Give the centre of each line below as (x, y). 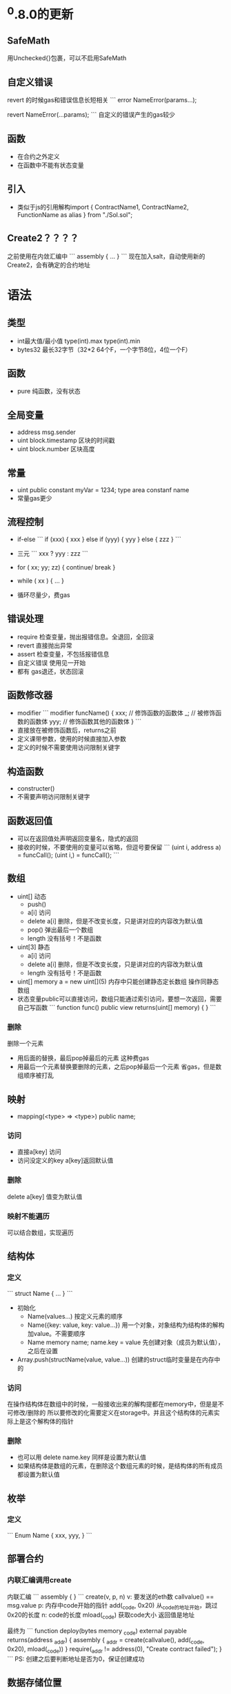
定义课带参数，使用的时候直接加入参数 (71, 739)
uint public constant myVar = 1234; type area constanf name (103, 490)
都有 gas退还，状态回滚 (50, 671)
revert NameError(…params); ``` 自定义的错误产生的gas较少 (91, 115)
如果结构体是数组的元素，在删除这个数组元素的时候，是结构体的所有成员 (120, 1466)
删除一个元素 (25, 1044)
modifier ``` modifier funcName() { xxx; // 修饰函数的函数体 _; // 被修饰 (116, 713)
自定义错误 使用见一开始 (51, 662)
